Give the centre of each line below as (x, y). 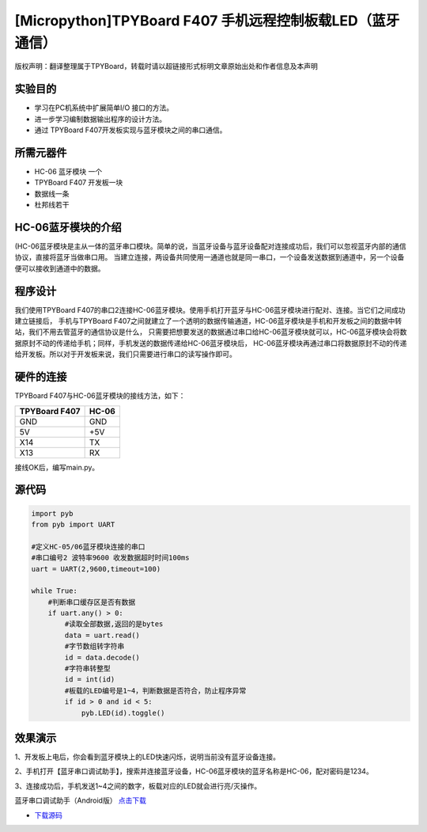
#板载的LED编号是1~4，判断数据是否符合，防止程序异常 (155, 690)
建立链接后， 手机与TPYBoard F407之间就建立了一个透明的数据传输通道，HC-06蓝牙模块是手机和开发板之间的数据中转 (208, 321)
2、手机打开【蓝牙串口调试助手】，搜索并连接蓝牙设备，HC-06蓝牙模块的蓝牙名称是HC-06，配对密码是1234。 (194, 771)
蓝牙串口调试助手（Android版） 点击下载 (80, 800)
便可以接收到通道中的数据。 (60, 268)
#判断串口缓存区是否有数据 (92, 602)
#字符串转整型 (87, 669)
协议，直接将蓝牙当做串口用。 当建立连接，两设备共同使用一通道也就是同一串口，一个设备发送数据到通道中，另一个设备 (210, 257)
